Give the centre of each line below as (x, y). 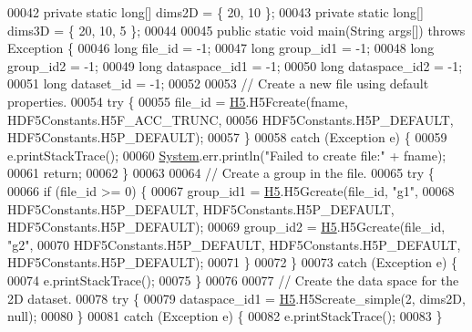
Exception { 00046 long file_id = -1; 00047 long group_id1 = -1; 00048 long (221, 48)
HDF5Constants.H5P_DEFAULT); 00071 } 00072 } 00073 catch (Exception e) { (233, 262)
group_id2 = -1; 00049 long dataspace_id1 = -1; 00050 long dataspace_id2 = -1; (235, 65)
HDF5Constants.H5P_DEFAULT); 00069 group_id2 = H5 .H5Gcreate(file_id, (226, 227)
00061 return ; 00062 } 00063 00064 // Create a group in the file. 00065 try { (221, 173)
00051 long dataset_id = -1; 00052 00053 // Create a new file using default (218, 83)
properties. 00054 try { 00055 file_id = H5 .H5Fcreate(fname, (178, 101)
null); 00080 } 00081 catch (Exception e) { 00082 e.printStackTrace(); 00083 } (225, 316)
